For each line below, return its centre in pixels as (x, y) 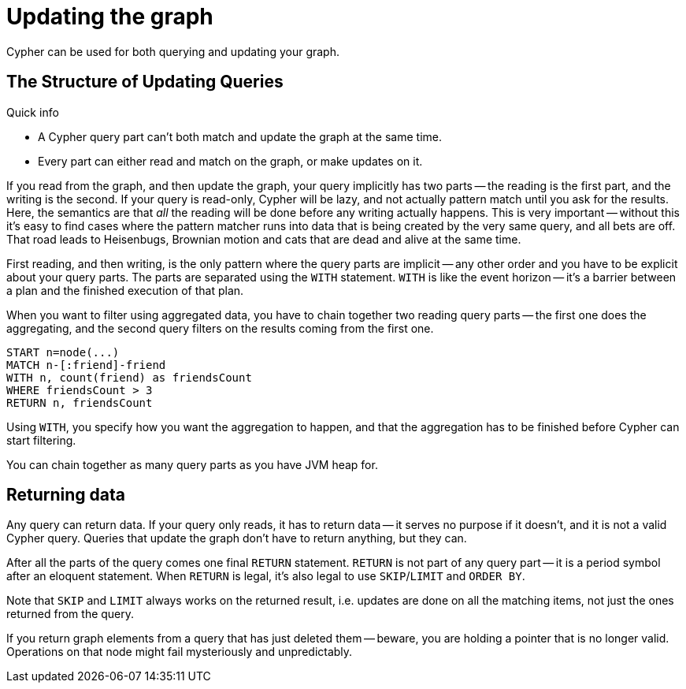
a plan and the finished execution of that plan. (125, 290)
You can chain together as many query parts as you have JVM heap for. (192, 464)
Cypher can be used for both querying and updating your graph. (173, 51)
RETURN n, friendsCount (80, 402)
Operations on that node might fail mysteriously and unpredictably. (180, 652)
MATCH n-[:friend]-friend (86, 365)
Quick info (33, 112)
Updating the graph (110, 17)
